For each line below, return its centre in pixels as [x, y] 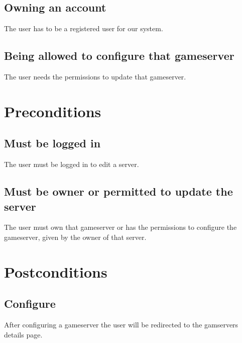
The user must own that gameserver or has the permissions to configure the [120, 227]
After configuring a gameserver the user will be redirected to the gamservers [121, 325]
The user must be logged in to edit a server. [72, 164]
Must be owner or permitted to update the [118, 191]
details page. [23, 334]
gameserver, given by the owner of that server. [75, 237]
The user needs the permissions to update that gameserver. [95, 76]
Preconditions [53, 111]
